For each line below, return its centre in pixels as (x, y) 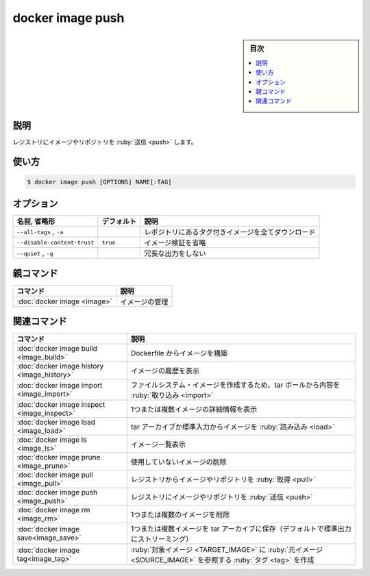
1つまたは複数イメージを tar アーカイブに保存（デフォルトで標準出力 (241, 529)
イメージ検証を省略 (175, 243)
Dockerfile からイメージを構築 (179, 353)
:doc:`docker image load (56, 423)
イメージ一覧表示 (158, 444)
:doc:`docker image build (57, 349)
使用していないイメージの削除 (178, 462)
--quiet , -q (35, 253)
